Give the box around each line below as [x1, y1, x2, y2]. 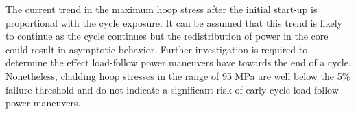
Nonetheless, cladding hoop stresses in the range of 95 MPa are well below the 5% [5, 68, 351, 83]
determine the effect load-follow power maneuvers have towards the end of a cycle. [5, 55, 351, 70]
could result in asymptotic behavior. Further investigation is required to [5, 42, 308, 56]
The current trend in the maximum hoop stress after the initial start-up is [5, 2, 318, 16]
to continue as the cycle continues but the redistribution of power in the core [5, 29, 329, 43]
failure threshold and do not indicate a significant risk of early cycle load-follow [5, 82, 339, 96]
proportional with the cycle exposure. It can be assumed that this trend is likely [5, 15, 342, 29]
